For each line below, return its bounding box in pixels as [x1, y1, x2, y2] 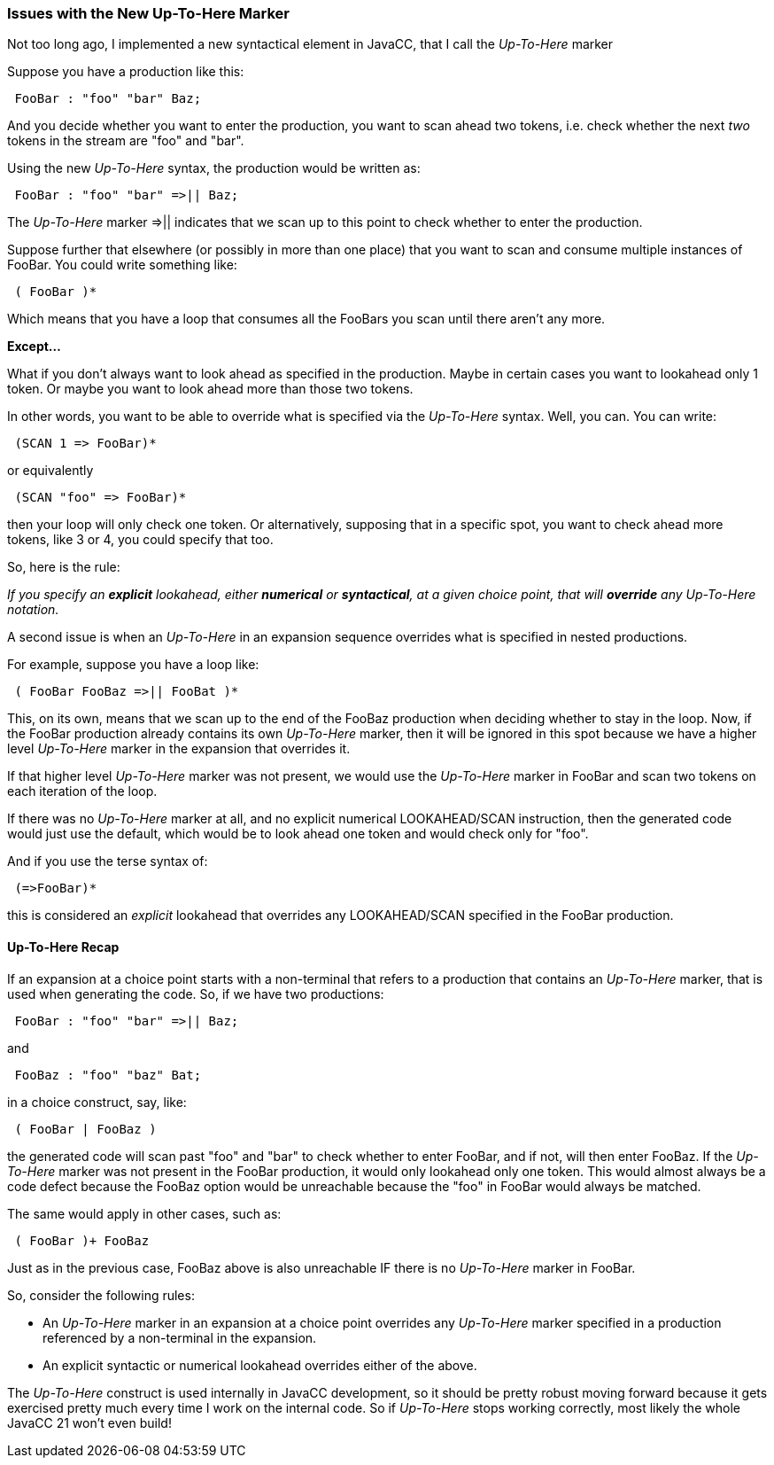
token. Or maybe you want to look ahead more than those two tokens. [7, 381, 414, 397]
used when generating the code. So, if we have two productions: [7, 986, 384, 1001]
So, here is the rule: [7, 559, 120, 575]
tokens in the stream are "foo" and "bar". [7, 133, 244, 149]
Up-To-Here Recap [7, 939, 120, 955]
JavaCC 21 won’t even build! [7, 1414, 172, 1430]
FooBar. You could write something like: [7, 257, 237, 273]
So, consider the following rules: [7, 1287, 195, 1303]
